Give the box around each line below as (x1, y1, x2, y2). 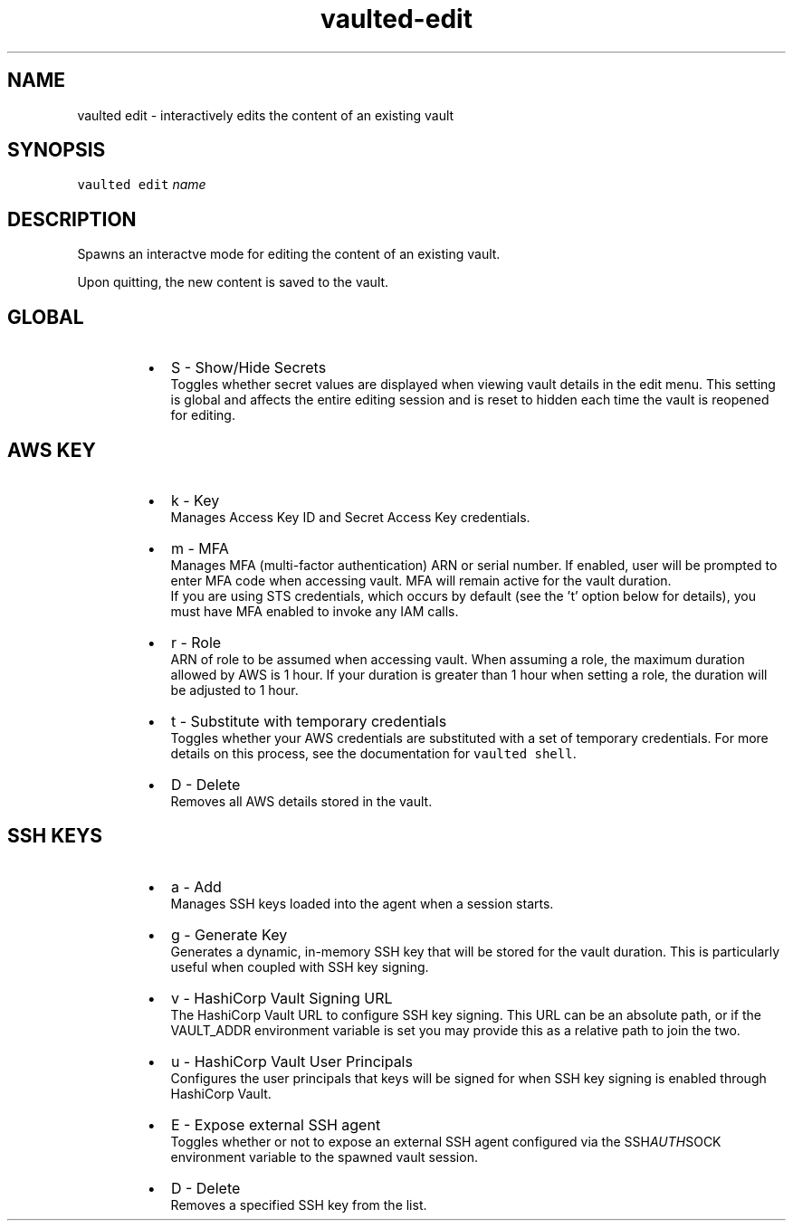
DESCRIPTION (7, 207, 137, 231)
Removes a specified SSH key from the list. (170, 1196, 427, 1213)
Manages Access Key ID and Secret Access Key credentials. (170, 509, 530, 525)
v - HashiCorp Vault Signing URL (170, 988, 393, 1007)
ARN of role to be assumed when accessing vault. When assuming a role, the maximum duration (170, 651, 745, 667)
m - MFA (170, 538, 229, 557)
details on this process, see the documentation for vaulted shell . (170, 745, 577, 761)
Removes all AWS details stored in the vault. (170, 793, 433, 809)
